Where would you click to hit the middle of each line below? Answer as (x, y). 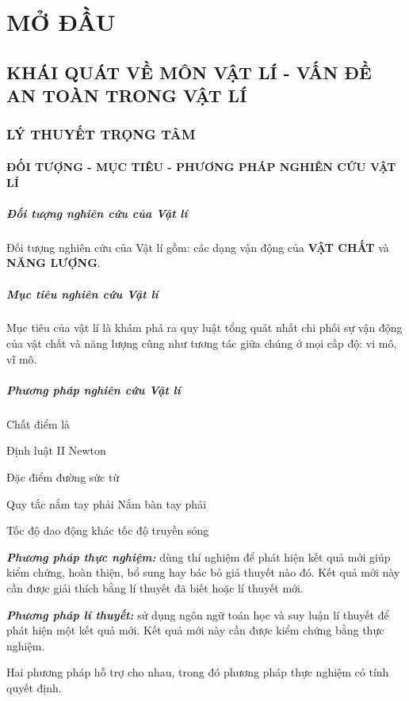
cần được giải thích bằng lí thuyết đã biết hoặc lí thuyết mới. (155, 587)
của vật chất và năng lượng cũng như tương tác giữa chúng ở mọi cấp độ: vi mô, (202, 343)
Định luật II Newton (56, 450)
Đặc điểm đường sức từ (63, 477)
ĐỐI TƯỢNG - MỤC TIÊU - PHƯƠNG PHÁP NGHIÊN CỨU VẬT (201, 166)
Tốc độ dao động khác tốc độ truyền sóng (108, 530)
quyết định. (34, 687)
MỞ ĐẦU (61, 22)
